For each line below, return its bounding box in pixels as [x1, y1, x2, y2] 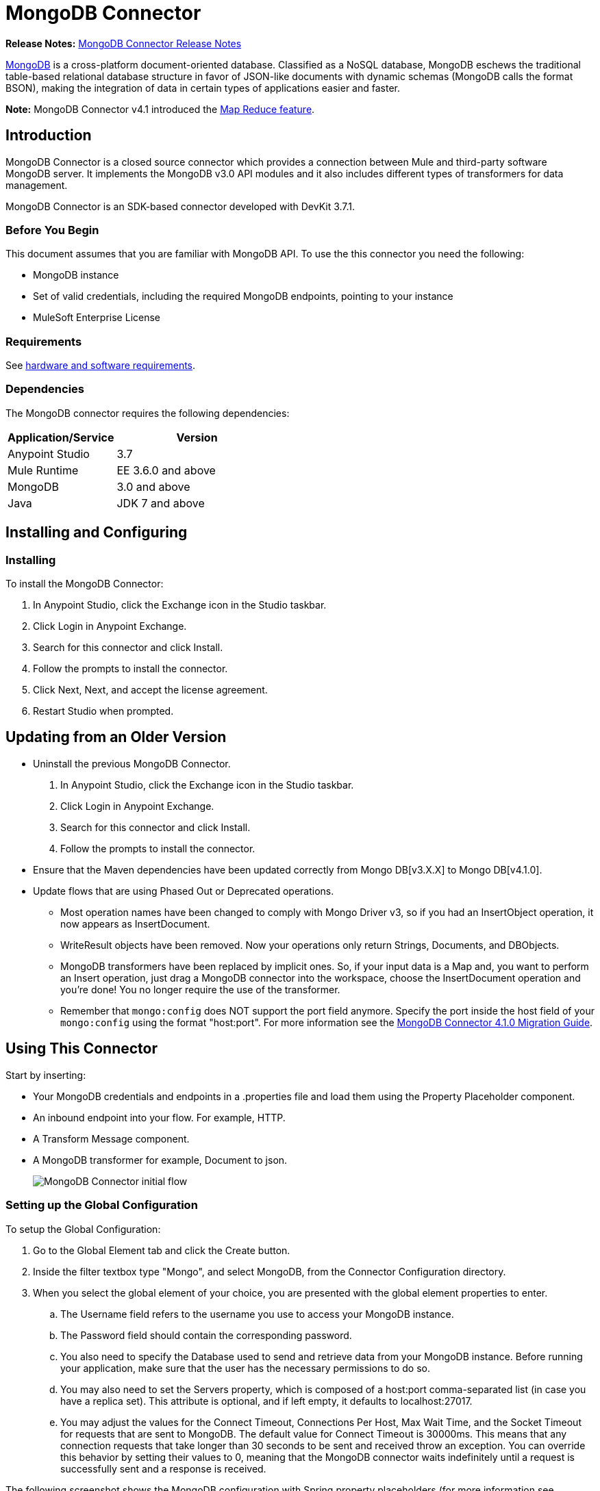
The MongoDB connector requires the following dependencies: [5, 407, 290, 419]
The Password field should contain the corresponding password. [60, 1329, 352, 1341]
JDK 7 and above [116, 496, 205, 510]
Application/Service [8, 430, 114, 444]
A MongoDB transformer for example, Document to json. [33, 1154, 288, 1166]
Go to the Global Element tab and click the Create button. [33, 1244, 290, 1256]
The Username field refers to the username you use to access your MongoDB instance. [60, 1308, 454, 1320]
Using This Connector [5, 1040, 158, 1058]
